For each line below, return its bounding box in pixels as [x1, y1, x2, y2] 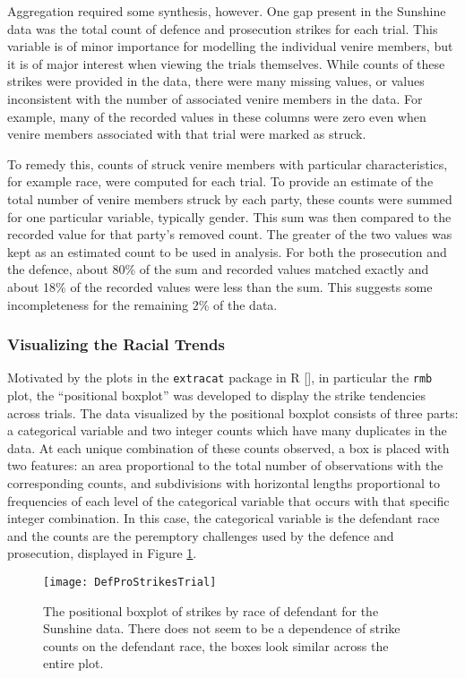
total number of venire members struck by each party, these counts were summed [7, 189, 452, 208]
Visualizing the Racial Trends [7, 333, 225, 356]
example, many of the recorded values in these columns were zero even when [7, 107, 426, 125]
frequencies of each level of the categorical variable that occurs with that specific [7, 491, 450, 510]
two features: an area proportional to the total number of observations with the [7, 456, 443, 475]
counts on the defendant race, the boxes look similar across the [43, 636, 389, 655]
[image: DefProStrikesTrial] [43, 575, 217, 588]
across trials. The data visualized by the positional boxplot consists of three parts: [7, 403, 459, 422]
